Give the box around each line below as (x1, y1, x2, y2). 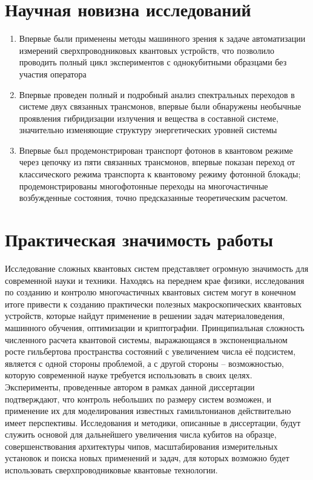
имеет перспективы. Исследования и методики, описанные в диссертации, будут (5, 416, 301, 429)
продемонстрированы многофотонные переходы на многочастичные (19, 179, 268, 192)
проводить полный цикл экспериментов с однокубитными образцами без (19, 56, 287, 68)
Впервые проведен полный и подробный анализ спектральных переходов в (19, 88, 295, 100)
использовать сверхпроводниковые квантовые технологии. (5, 464, 218, 476)
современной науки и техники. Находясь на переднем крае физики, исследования (5, 274, 305, 286)
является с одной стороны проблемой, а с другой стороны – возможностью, (5, 357, 284, 369)
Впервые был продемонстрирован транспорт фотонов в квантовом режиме (19, 143, 293, 156)
